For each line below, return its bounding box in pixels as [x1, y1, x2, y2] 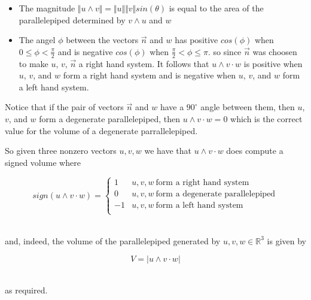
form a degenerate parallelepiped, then [39, 112, 181, 125]
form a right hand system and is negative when [63, 69, 236, 81]
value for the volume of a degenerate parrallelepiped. [5, 124, 198, 137]
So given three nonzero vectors [5, 144, 117, 157]
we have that [144, 144, 192, 157]
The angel [19, 34, 56, 46]
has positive [175, 34, 218, 46]
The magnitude [19, 2, 75, 14]
